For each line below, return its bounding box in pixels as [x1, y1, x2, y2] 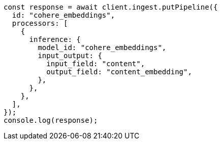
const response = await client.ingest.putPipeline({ [4, 3, 218, 11]
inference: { [29, 35, 81, 43]
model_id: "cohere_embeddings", [38, 43, 167, 52]
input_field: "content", [46, 60, 145, 68]
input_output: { [38, 52, 102, 60]
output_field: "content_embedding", [46, 68, 192, 76]
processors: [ [12, 19, 68, 27]
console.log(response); [4, 116, 98, 124]
